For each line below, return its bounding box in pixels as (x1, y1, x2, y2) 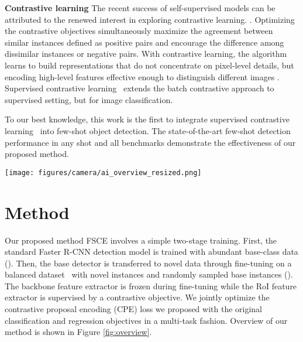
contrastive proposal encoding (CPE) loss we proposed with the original (5, 303, 263, 315)
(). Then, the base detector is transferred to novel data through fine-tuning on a (5, 256, 292, 269)
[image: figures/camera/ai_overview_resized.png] (5, 168, 202, 177)
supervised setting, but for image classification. (5, 93, 173, 105)
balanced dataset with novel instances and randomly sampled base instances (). (5, 268, 293, 281)
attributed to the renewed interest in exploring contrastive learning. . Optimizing (5, 13, 295, 25)
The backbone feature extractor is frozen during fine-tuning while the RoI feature (5, 279, 297, 292)
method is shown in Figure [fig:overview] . (5, 326, 152, 338)
